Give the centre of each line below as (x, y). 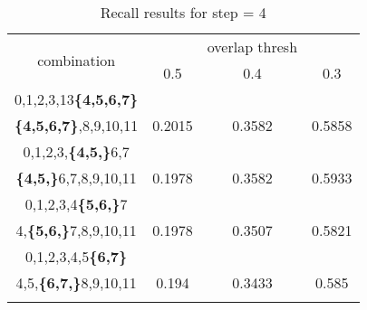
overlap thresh (252, 47)
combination (77, 60)
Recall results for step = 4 (183, 12)
